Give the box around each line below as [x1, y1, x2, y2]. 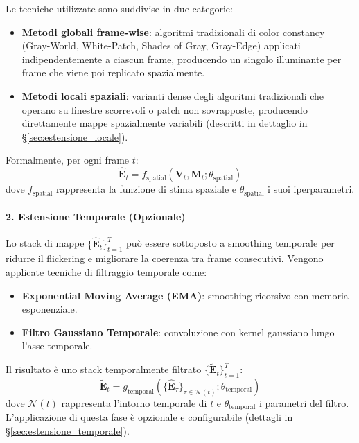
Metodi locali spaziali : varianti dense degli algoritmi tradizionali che [21, 88, 324, 103]
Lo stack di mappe [6, 236, 85, 250]
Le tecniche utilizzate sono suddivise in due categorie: [6, 1, 233, 15]
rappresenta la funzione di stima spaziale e [55, 182, 237, 196]
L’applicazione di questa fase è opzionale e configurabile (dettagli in [6, 410, 293, 424]
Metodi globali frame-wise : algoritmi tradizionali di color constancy [21, 24, 325, 39]
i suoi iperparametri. [268, 182, 355, 196]
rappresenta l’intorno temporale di [61, 396, 207, 410]
